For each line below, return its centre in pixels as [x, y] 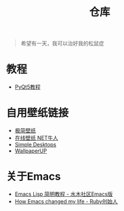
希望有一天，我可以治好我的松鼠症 [62, 43]
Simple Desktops [35, 145]
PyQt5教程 [28, 87]
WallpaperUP [31, 151]
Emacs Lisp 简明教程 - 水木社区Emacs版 [64, 194]
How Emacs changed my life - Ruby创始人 [66, 201]
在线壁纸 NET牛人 [36, 138]
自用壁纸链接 [38, 113]
